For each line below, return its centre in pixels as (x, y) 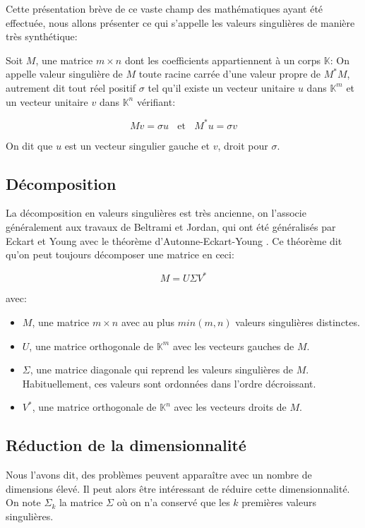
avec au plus (148, 322)
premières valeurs (279, 502)
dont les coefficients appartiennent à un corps (223, 60)
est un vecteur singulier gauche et (137, 145)
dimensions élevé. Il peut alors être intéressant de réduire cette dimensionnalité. (178, 488)
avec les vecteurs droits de (230, 407)
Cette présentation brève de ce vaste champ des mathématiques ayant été (164, 8)
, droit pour (243, 145)
